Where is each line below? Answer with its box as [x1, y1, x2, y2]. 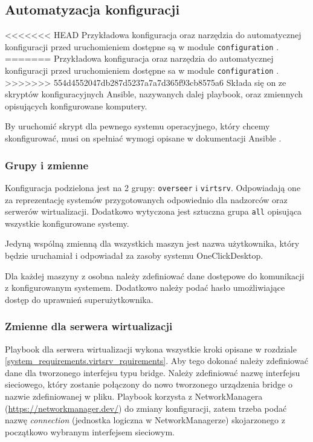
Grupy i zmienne [5, 157, 89, 172]
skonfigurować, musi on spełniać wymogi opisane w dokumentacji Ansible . [5, 132, 282, 145]
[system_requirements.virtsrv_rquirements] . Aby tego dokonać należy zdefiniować [5, 354, 308, 367]
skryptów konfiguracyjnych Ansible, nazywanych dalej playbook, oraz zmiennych [5, 88, 303, 100]
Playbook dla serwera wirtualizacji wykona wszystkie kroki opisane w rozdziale [5, 342, 297, 355]
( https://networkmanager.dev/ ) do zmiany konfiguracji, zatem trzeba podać [5, 401, 287, 414]
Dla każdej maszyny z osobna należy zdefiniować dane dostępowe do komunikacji [5, 269, 305, 282]
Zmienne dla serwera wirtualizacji [5, 319, 173, 334]
